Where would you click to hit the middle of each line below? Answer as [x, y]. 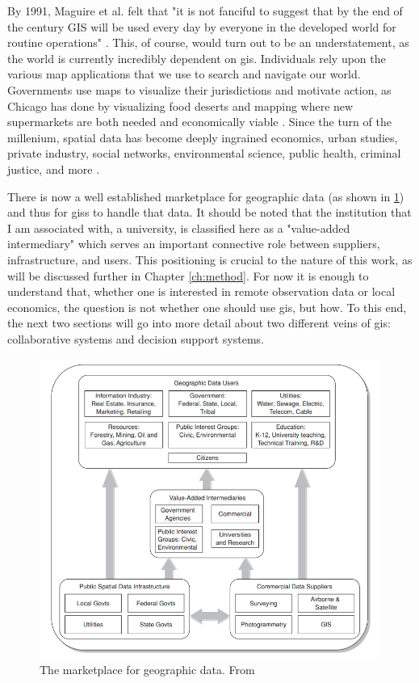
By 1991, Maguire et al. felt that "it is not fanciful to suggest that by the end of [205, 11]
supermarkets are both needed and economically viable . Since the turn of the [199, 122]
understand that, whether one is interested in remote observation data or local [201, 291]
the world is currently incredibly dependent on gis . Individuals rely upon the [197, 58]
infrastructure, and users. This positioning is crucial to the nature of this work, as [210, 259]
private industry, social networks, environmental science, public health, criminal [204, 153]
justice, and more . [54, 169]
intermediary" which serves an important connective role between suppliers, [194, 244]
